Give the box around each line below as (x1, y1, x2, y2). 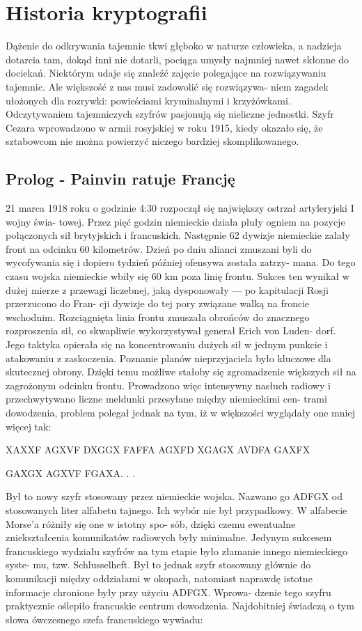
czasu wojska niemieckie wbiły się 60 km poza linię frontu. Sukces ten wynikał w (6, 269, 349, 283)
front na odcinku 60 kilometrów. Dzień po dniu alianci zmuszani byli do (6, 241, 312, 256)
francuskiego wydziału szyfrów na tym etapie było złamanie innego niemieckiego (6, 543, 348, 558)
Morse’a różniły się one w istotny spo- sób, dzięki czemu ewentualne (6, 516, 296, 531)
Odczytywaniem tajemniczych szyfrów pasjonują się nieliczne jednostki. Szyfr (6, 107, 334, 121)
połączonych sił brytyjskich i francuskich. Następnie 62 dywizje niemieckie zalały (6, 228, 350, 242)
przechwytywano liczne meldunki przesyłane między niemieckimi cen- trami (6, 391, 327, 406)
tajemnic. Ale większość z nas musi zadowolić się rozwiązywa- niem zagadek (6, 79, 329, 93)
